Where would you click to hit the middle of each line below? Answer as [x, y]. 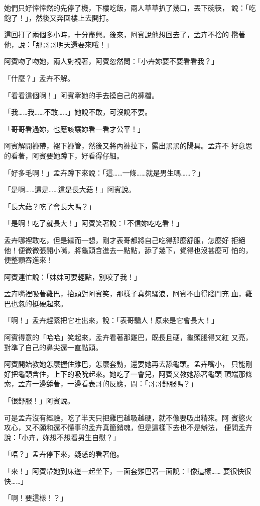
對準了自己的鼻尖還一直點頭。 [53, 347]
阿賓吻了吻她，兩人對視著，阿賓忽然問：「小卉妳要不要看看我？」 [111, 61]
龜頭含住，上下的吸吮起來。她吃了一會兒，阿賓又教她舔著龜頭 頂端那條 [135, 373]
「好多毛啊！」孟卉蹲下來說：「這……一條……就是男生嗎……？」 [104, 172]
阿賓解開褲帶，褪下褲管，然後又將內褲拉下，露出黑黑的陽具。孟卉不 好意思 [128, 146]
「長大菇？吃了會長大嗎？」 [50, 206]
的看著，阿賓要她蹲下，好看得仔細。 [64, 155]
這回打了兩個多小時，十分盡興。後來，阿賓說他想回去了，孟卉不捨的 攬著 [125, 34]
